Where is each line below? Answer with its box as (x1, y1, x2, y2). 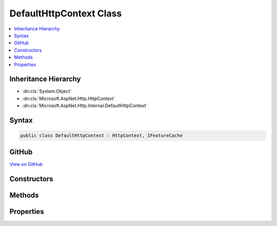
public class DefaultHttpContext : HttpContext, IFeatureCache (20, 133, 183, 138)
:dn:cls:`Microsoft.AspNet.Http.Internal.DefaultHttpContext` (22, 102, 148, 109)
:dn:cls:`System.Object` (22, 88, 72, 94)
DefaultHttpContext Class (9, 8, 122, 19)
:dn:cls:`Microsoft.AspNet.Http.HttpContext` (22, 95, 115, 101)
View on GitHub (9, 161, 43, 167)
